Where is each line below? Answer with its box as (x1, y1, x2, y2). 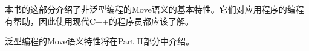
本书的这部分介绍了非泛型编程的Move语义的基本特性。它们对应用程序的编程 (5, 3, 304, 15)
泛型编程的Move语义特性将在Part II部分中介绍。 (5, 35, 194, 47)
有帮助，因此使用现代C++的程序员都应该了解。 (5, 14, 194, 27)
